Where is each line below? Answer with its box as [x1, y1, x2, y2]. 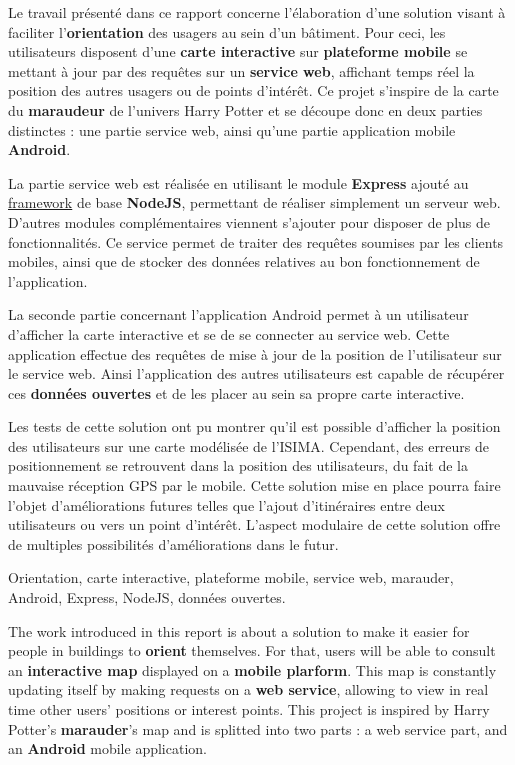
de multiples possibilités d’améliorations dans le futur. [8, 533, 339, 554]
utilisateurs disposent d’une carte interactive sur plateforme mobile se [8, 41, 468, 62]
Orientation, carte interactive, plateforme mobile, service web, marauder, [8, 567, 454, 588]
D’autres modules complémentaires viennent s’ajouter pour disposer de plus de [8, 211, 490, 232]
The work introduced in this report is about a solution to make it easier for [8, 620, 470, 641]
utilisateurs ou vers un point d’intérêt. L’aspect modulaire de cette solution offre [8, 514, 501, 535]
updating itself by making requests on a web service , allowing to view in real [8, 679, 489, 700]
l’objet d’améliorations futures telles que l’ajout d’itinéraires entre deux [8, 494, 445, 515]
